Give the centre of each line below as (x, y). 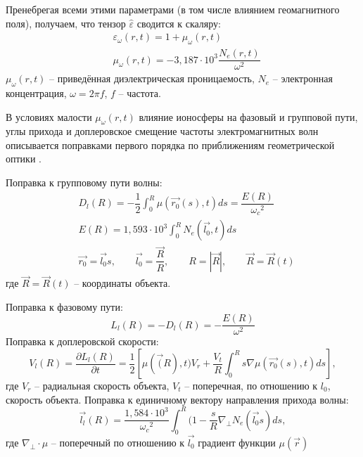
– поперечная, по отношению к (251, 386)
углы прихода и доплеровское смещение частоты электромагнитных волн (162, 131)
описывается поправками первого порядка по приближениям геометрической (170, 144)
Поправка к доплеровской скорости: (82, 341)
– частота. (140, 92)
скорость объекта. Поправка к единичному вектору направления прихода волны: (177, 399)
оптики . (24, 159)
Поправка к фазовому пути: (64, 306)
